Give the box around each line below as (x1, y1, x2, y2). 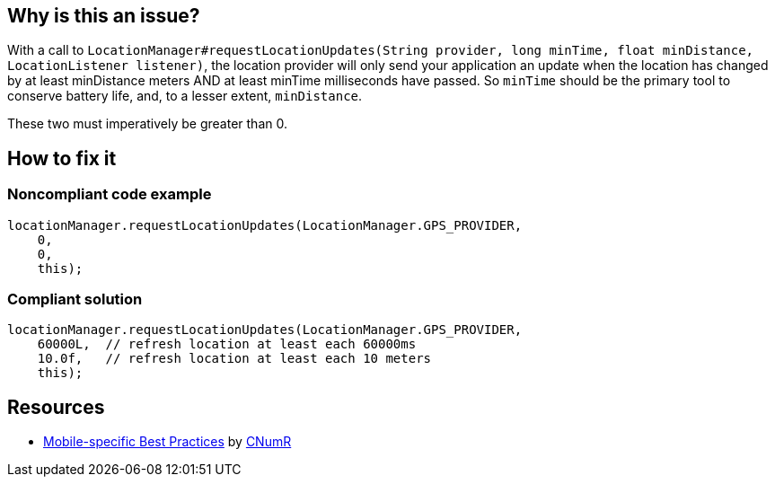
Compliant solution (7, 290, 143, 309)
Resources (7, 395, 105, 418)
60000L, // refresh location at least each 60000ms (37, 337, 417, 352)
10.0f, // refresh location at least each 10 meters (37, 351, 432, 366)
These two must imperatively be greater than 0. (7, 116, 287, 132)
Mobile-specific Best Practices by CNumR (43, 434, 292, 450)
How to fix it (7, 146, 117, 170)
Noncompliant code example (7, 185, 212, 204)
